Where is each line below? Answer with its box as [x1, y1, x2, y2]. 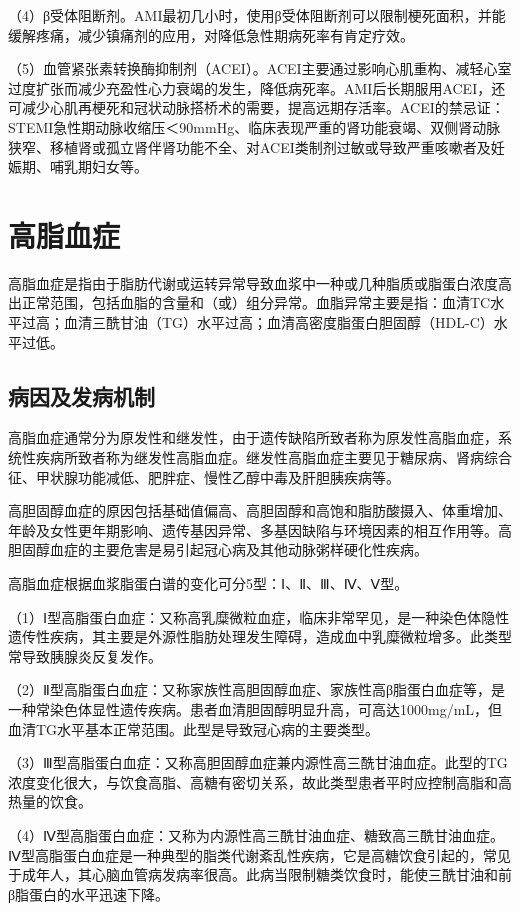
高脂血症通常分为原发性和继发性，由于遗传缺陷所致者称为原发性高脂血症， [8, 427, 498, 448]
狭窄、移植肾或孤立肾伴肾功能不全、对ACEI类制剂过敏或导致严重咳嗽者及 [8, 136, 491, 157]
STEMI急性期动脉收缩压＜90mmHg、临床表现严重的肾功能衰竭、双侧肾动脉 [8, 116, 501, 137]
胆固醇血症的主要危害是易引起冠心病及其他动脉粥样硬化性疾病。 [8, 539, 428, 560]
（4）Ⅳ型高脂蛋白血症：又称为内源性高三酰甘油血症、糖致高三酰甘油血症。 [8, 824, 504, 845]
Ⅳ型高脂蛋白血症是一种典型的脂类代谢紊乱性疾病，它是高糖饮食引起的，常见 [8, 844, 511, 865]
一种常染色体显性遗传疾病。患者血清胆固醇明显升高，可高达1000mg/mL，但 [8, 698, 503, 719]
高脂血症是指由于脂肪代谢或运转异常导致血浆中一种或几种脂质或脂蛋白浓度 [8, 272, 498, 293]
